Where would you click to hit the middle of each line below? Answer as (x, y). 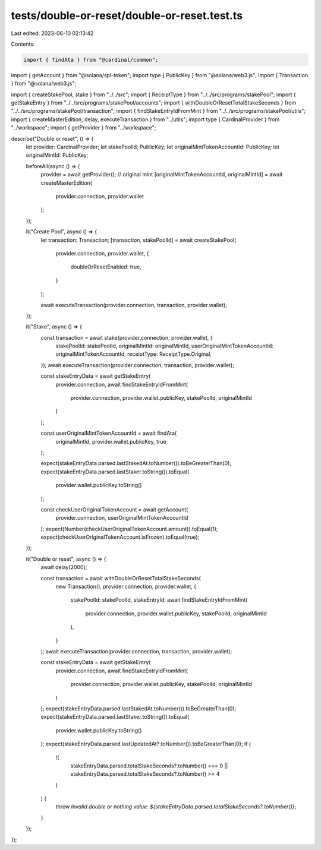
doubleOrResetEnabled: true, (106, 267)
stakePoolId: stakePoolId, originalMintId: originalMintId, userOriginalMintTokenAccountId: (164, 346)
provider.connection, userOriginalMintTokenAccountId (122, 518)
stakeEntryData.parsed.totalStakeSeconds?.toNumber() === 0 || (149, 766)
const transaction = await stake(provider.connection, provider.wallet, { (127, 337)
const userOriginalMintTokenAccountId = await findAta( (109, 433)
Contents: (23, 44)
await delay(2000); (64, 567)
